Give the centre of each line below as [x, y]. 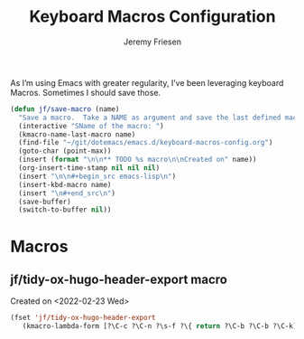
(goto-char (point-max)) [65, 151]
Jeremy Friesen [152, 42]
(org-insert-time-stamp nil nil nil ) [89, 168]
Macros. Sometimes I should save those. [86, 92]
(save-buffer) [45, 202]
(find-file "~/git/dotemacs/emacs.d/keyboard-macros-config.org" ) [146, 143]
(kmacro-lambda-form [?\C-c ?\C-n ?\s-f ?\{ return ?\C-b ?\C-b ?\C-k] [160, 326]
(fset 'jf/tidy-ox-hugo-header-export [83, 318]
